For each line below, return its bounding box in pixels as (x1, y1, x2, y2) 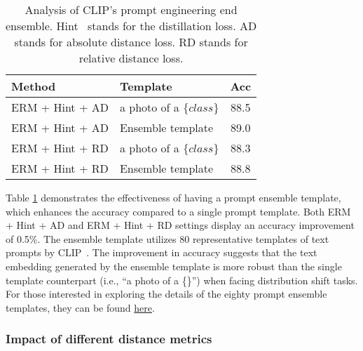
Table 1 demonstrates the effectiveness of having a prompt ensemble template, (6, 190, 341, 204)
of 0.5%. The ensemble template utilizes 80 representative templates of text (6, 231, 329, 246)
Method (11, 78, 56, 94)
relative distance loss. (78, 50, 184, 66)
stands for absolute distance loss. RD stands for (14, 34, 248, 50)
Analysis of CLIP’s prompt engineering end (25, 1, 238, 18)
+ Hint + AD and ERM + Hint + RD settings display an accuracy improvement (6, 218, 355, 232)
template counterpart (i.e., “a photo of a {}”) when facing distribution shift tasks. (6, 272, 358, 287)
